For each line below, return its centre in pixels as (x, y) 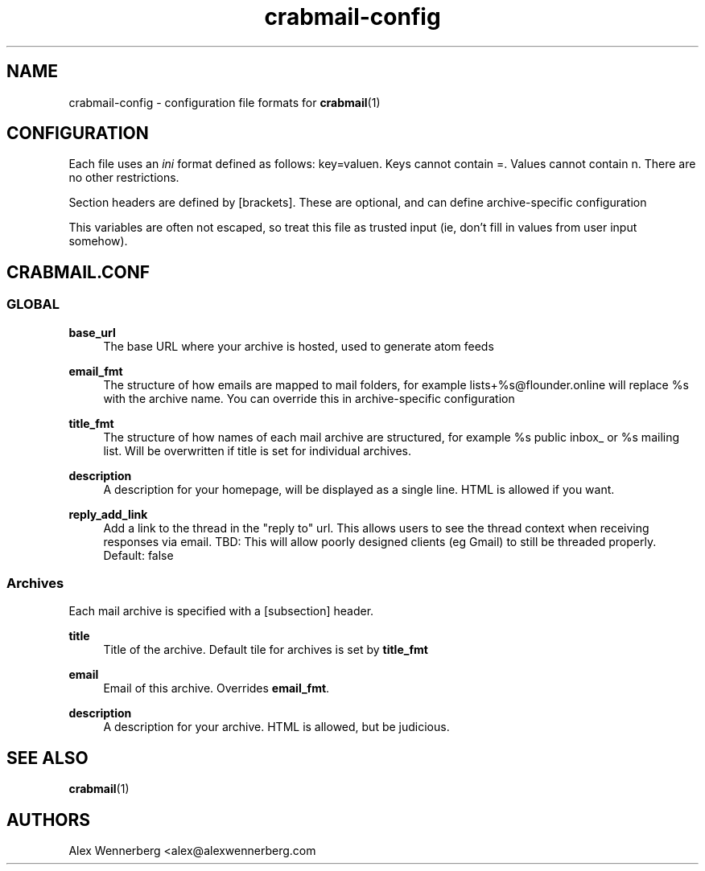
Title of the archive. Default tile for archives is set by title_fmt (266, 650)
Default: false (138, 555)
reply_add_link (108, 514)
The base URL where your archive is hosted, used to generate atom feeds (299, 346)
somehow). (98, 241)
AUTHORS (49, 820)
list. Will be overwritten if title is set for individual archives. (257, 450)
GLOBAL (33, 304)
